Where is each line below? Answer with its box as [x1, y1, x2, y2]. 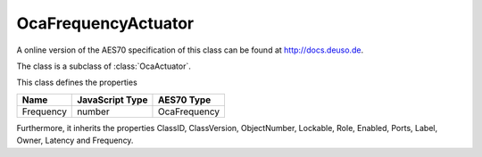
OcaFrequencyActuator [16, 13, 195, 33]
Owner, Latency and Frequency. [16, 135, 134, 146]
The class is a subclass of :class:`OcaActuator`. [16, 61, 191, 71]
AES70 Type [157, 94, 212, 106]
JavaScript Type [77, 94, 148, 106]
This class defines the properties [16, 77, 137, 88]
